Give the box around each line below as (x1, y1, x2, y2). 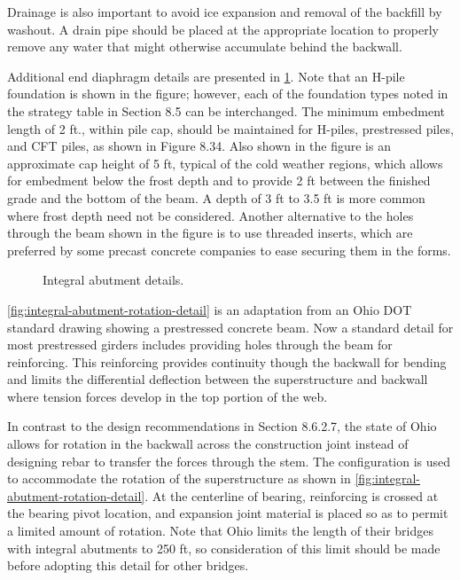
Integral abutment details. (43, 270, 184, 289)
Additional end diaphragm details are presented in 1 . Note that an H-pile (7, 67, 405, 85)
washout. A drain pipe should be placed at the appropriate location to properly (7, 20, 439, 38)
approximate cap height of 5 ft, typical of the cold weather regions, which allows (7, 153, 443, 172)
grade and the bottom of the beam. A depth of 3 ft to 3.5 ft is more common (7, 188, 425, 207)
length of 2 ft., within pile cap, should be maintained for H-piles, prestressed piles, (7, 119, 454, 137)
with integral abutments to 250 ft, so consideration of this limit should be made (7, 538, 441, 557)
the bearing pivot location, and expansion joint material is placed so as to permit (7, 504, 448, 522)
